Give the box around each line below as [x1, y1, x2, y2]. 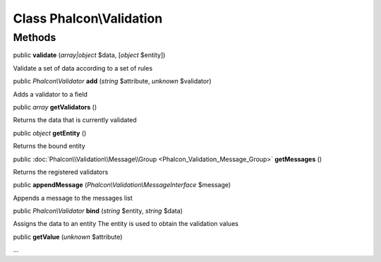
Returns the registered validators [13, 167, 109, 176]
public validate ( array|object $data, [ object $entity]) [13, 51, 166, 59]
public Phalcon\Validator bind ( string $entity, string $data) [13, 207, 183, 215]
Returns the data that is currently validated [13, 116, 137, 124]
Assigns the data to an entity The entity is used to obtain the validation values [13, 220, 239, 228]
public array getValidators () [13, 102, 97, 111]
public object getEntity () [13, 129, 87, 137]
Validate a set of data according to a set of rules [13, 64, 153, 72]
